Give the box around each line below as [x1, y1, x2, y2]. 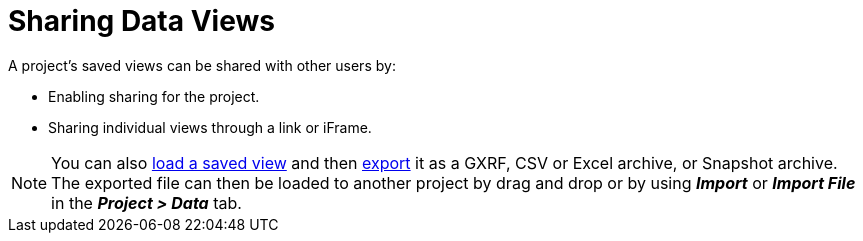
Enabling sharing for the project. [48, 87, 260, 105]
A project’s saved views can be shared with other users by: [8, 56, 396, 74]
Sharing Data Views [8, 4, 275, 38]
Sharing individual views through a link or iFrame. [48, 118, 372, 136]
